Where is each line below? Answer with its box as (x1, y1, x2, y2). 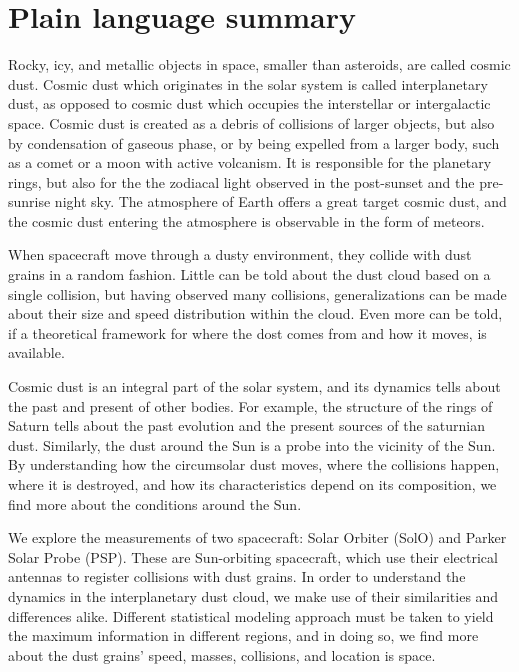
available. (8, 342, 65, 363)
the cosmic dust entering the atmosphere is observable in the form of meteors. (8, 210, 485, 231)
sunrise (8, 191, 51, 212)
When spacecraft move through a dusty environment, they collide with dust (8, 244, 472, 265)
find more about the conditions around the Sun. (8, 493, 302, 514)
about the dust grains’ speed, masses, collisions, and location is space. (8, 644, 436, 665)
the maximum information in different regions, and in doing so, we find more (8, 625, 479, 646)
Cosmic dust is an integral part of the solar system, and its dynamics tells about (8, 376, 501, 397)
